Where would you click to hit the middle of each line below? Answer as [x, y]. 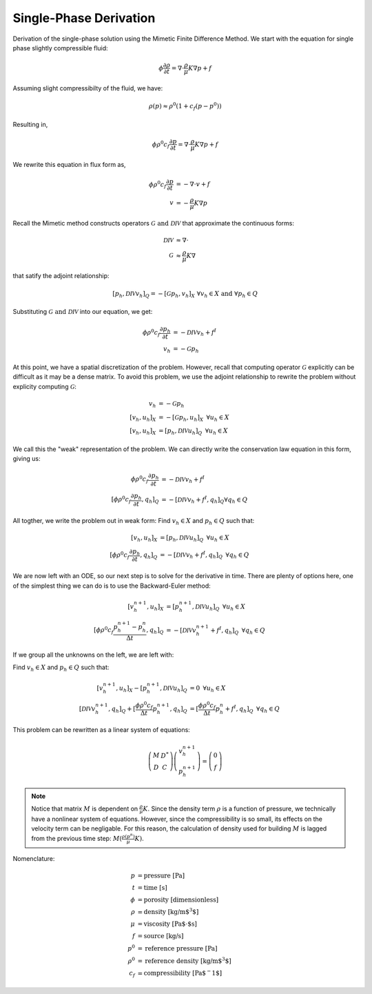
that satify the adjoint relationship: [61, 275]
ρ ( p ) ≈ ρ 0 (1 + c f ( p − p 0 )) [185, 106]
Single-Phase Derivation [84, 18]
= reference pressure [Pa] [177, 949]
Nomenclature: [34, 858]
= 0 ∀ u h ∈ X [208, 689]
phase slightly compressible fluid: [60, 48]
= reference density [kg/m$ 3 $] [185, 961]
